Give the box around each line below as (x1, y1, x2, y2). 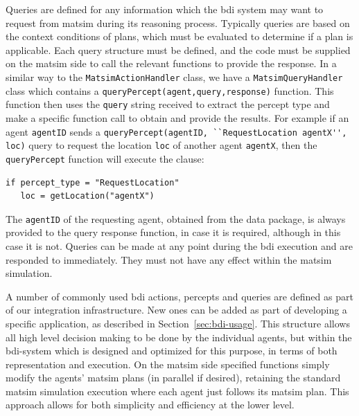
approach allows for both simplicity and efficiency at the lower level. (6, 397, 295, 412)
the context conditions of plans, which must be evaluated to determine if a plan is (6, 29, 353, 44)
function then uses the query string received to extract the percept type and (6, 97, 330, 111)
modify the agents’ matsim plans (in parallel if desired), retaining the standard (6, 370, 341, 385)
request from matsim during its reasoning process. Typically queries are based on (6, 15, 350, 30)
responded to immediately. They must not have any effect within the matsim (6, 252, 332, 266)
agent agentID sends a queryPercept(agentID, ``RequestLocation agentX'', (6, 124, 347, 138)
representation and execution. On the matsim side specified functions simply (6, 356, 330, 371)
